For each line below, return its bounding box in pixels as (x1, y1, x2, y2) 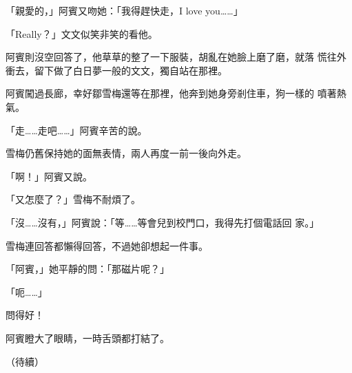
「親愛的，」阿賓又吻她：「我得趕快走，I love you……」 (6, 3, 243, 17)
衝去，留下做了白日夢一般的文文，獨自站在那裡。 (6, 63, 227, 77)
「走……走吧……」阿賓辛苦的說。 (6, 122, 147, 137)
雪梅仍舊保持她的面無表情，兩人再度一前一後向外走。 (6, 146, 247, 160)
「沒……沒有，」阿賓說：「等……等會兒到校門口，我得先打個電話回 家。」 (6, 215, 320, 229)
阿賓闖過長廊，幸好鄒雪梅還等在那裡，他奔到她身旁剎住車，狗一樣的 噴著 (6, 86, 337, 100)
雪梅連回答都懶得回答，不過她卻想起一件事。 (6, 238, 208, 253)
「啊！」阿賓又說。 (6, 169, 92, 183)
